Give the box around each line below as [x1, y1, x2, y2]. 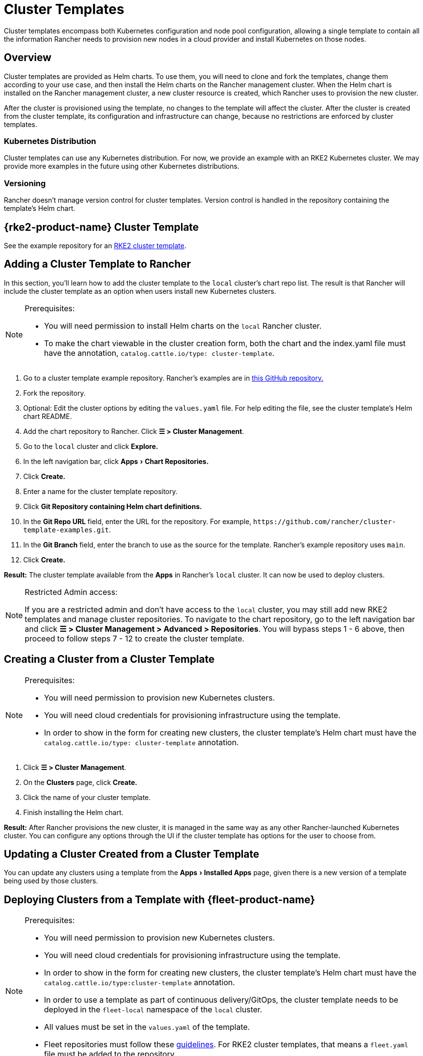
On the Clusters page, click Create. [23, 778, 137, 786]
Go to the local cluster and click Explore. [23, 442, 158, 450]
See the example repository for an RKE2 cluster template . [4, 241, 186, 250]
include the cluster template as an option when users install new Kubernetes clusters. [4, 287, 276, 295]
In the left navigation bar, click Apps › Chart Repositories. [23, 457, 209, 465]
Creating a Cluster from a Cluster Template [4, 653, 215, 666]
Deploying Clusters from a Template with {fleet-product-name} [4, 893, 315, 906]
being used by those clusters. [4, 877, 98, 885]
